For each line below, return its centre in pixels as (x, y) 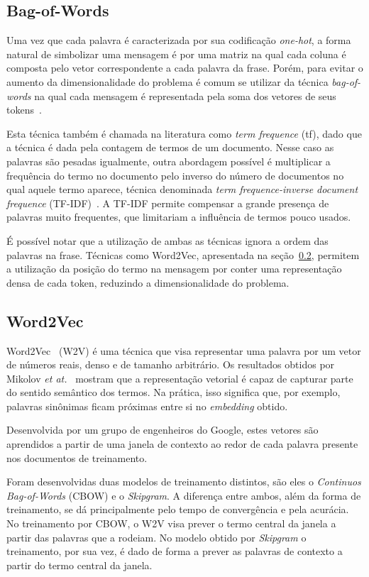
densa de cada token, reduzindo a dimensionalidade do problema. (148, 282)
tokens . (24, 110)
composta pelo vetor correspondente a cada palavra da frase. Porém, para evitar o (185, 68)
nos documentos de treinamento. (77, 457)
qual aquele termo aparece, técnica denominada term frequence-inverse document (182, 189)
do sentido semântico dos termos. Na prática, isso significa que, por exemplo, (174, 392)
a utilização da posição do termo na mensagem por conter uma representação (174, 269)
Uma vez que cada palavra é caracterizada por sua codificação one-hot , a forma (179, 40)
